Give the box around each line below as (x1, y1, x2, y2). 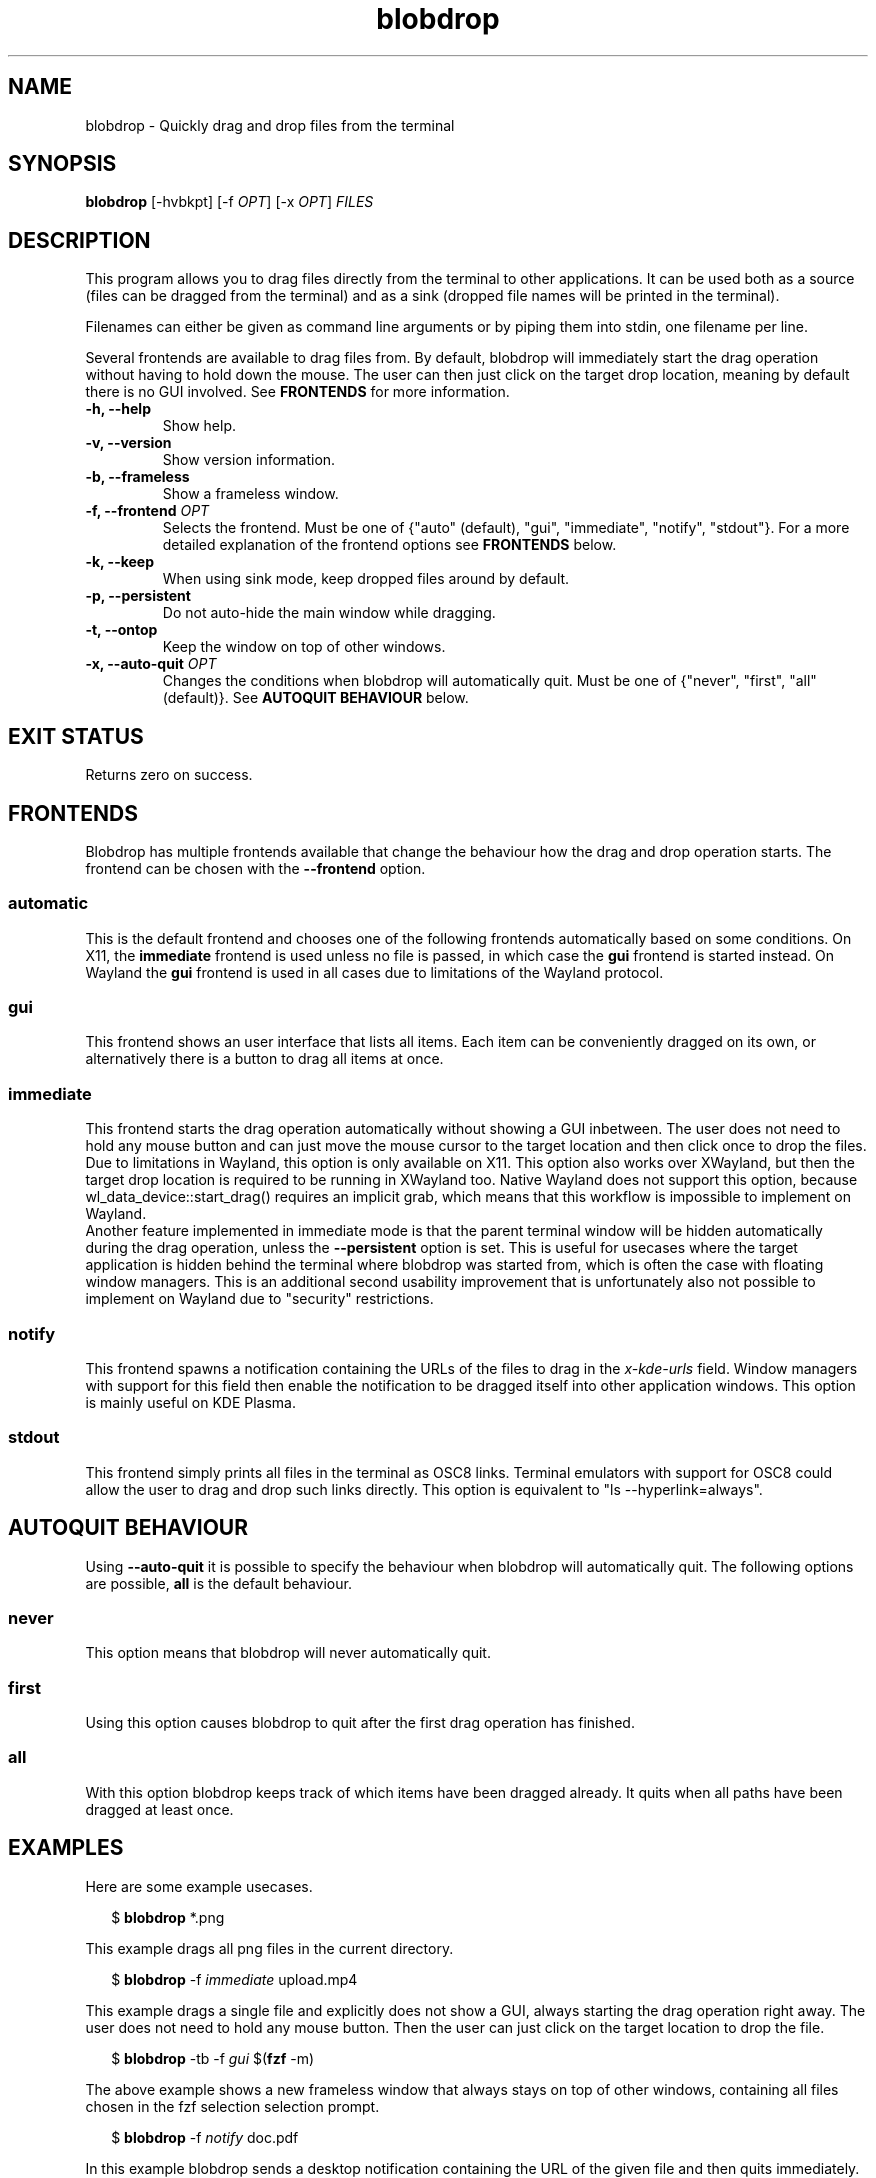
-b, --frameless (85, 468, 190, 486)
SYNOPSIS (8, 151, 117, 177)
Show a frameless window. (162, 485, 339, 503)
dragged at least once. (85, 1800, 234, 1818)
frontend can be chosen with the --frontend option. (85, 859, 426, 877)
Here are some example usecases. (85, 1877, 313, 1895)
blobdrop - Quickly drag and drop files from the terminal (85, 116, 455, 134)
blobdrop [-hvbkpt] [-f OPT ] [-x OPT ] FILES (85, 193, 374, 211)
